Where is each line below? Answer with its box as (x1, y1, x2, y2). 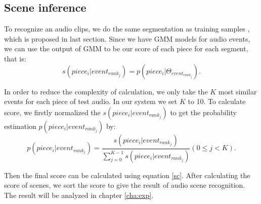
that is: (4, 53, 26, 63)
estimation (4, 120, 36, 131)
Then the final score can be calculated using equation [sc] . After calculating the (4, 169, 250, 180)
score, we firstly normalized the (4, 107, 101, 117)
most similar (218, 86, 257, 96)
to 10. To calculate (188, 96, 246, 107)
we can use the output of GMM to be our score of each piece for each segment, (4, 43, 248, 54)
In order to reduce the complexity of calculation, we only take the (4, 86, 208, 96)
